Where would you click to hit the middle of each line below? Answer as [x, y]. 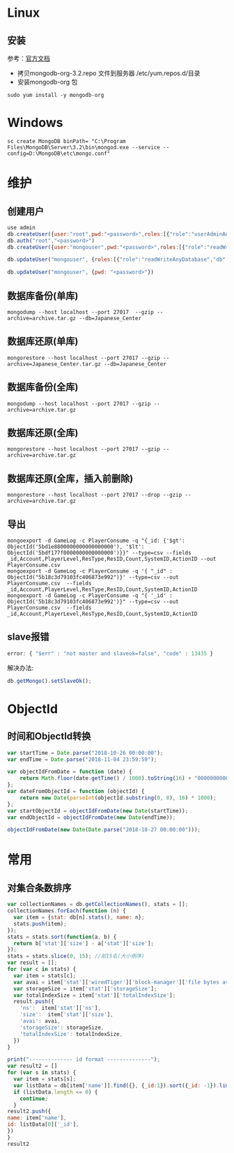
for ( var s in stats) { [42, 1073]
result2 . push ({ [29, 1111]
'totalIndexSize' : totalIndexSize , [71, 1034]
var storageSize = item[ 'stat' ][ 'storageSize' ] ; [85, 988]
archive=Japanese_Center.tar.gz [54, 364]
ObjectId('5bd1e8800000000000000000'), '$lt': [76, 547]
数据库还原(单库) [43, 341]
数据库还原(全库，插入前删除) [70, 478]
